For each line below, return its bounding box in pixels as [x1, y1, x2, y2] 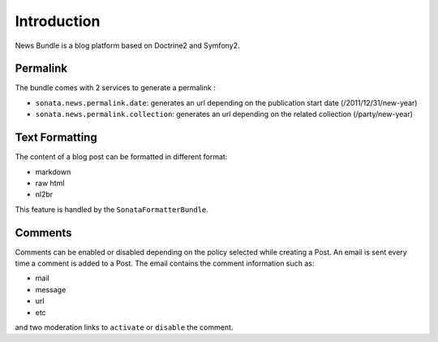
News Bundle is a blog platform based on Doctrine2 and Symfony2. [15, 41, 240, 50]
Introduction [15, 12, 101, 30]
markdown [35, 167, 71, 176]
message [35, 284, 67, 294]
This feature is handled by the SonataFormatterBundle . [15, 204, 208, 214]
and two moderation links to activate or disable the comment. [15, 322, 234, 332]
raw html [35, 178, 65, 188]
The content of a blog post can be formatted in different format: [15, 152, 228, 162]
